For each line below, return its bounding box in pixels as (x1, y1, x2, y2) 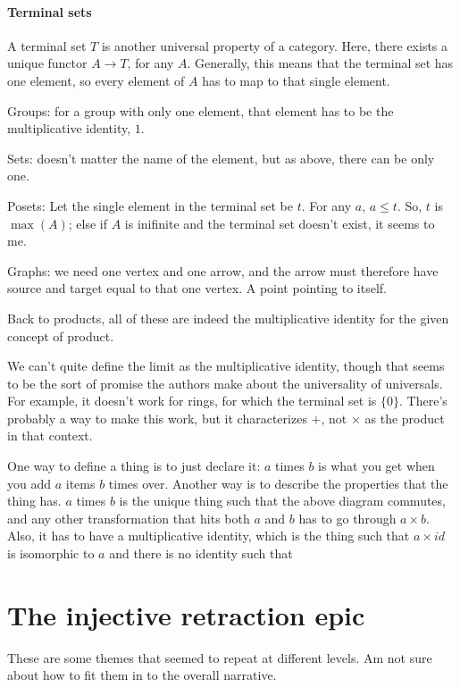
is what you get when (318, 457, 435, 475)
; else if (68, 214, 108, 232)
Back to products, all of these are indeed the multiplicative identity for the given (7, 308, 449, 327)
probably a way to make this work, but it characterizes (7, 408, 307, 427)
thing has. (7, 491, 62, 510)
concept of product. (7, 326, 114, 345)
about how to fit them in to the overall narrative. (7, 666, 277, 684)
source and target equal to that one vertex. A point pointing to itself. (7, 279, 387, 297)
